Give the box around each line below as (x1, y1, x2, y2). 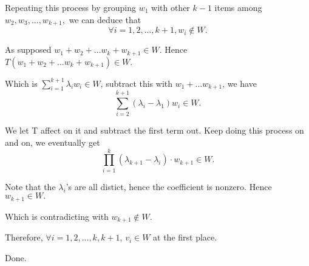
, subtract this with (100, 77, 173, 89)
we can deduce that (69, 13, 141, 26)
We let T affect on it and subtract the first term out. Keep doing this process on (5, 124, 304, 137)
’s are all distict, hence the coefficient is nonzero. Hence (66, 180, 272, 193)
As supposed (5, 43, 52, 56)
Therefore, (5, 231, 43, 244)
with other (151, 1, 190, 13)
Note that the (5, 180, 56, 193)
